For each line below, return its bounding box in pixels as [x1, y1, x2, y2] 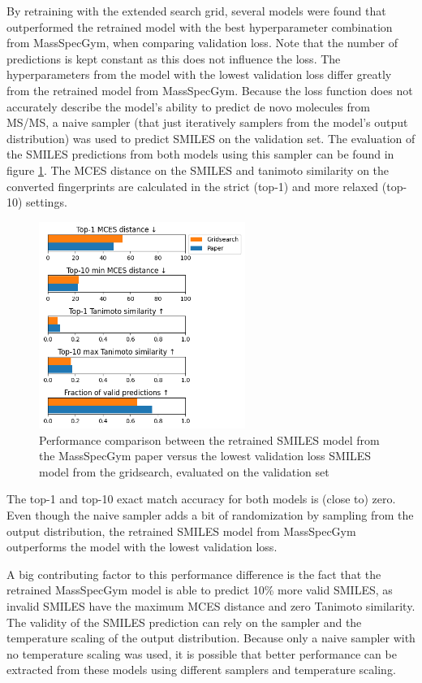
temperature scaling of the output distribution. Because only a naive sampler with [6, 629, 416, 646]
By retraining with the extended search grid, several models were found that [6, 2, 386, 19]
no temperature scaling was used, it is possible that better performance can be [6, 645, 397, 662]
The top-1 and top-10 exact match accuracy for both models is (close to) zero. [6, 490, 396, 507]
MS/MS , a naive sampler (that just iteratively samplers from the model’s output [6, 114, 408, 131]
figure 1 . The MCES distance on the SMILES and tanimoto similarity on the [6, 161, 390, 178]
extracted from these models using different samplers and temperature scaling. [6, 661, 396, 678]
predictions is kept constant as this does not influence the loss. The [6, 50, 341, 67]
